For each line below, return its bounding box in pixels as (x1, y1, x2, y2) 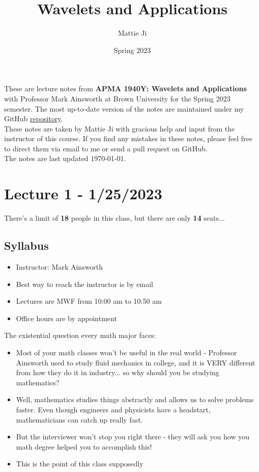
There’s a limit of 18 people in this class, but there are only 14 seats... (4, 213, 225, 223)
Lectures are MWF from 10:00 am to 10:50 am (16, 296, 162, 306)
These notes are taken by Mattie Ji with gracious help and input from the (4, 123, 235, 134)
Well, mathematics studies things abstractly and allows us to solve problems (16, 394, 254, 405)
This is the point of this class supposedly (16, 458, 143, 469)
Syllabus (4, 238, 49, 253)
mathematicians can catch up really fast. (16, 414, 143, 425)
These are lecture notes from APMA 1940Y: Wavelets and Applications (4, 83, 247, 94)
